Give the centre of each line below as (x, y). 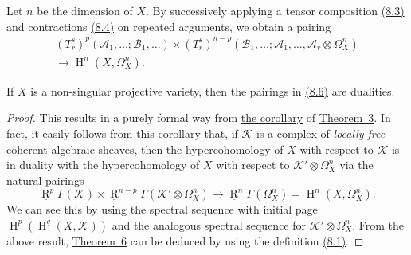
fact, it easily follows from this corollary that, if (122, 133)
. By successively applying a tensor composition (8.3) (275, 10)
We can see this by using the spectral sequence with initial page (162, 209)
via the (356, 165)
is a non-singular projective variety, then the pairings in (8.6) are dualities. (213, 90)
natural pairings (45, 180)
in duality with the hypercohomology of (103, 165)
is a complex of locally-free (321, 133)
